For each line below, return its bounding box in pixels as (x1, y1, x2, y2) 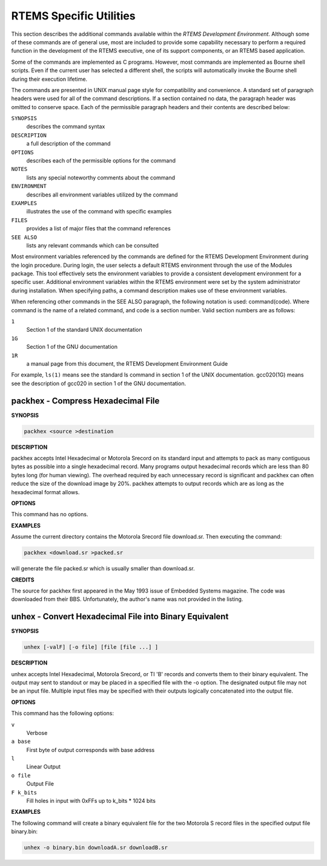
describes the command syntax (26, 123, 105, 130)
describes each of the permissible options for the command (26, 157, 176, 164)
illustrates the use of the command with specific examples (26, 208, 172, 215)
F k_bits (11, 789, 38, 796)
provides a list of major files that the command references (26, 225, 171, 232)
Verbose (26, 729, 48, 736)
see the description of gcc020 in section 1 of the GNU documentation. (11, 380, 187, 387)
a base (11, 738, 31, 745)
